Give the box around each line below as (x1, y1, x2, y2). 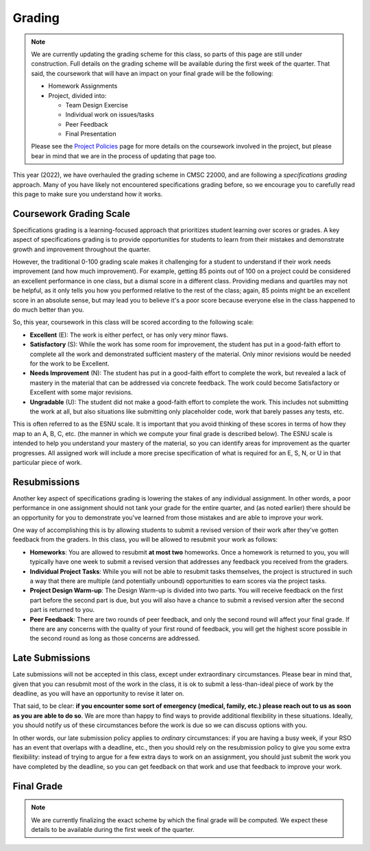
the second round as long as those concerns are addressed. (29, 634, 200, 643)
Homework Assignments (48, 82, 118, 90)
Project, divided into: (48, 91, 107, 99)
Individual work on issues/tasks (65, 110, 154, 119)
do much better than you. (12, 305, 85, 314)
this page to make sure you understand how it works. (12, 190, 163, 199)
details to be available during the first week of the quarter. (31, 825, 195, 833)
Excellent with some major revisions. (29, 388, 133, 396)
